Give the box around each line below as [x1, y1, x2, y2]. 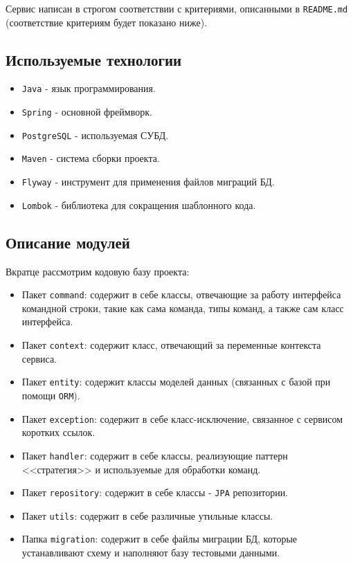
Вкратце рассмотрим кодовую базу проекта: [6, 264, 190, 278]
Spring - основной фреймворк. [21, 104, 152, 119]
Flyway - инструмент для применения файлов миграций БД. [21, 174, 275, 189]
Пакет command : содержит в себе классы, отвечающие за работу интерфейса [21, 287, 341, 302]
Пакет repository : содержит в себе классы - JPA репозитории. [21, 485, 289, 500]
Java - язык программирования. [21, 81, 156, 95]
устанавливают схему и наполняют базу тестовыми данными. [21, 545, 280, 560]
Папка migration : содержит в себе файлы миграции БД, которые [21, 531, 298, 546]
